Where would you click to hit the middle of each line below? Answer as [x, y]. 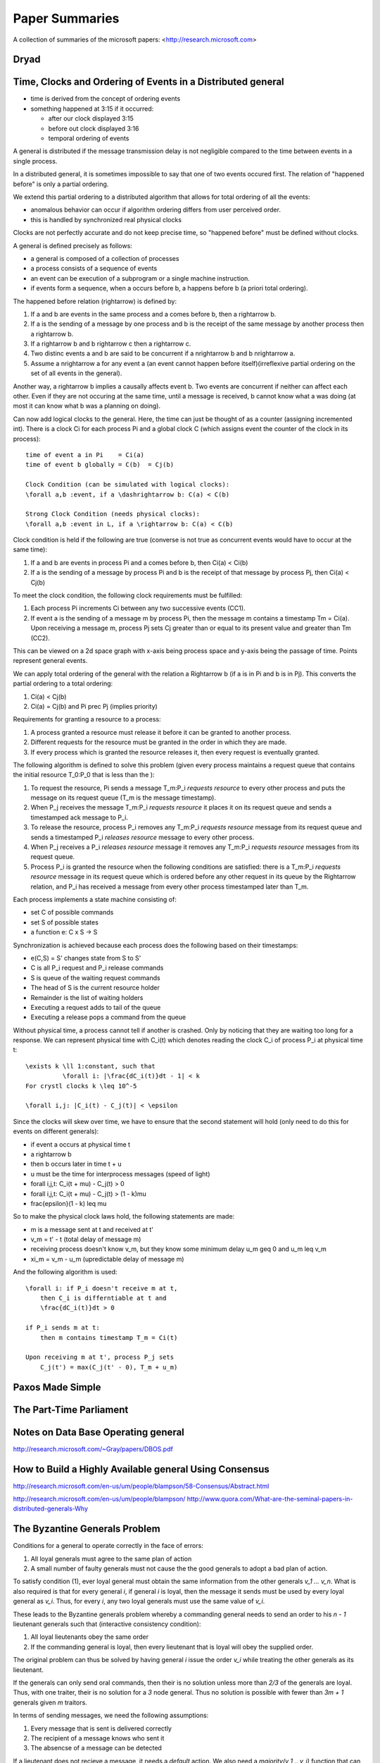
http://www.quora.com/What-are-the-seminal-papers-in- [270, 1499]
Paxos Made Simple [57, 1387]
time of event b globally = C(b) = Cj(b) [100, 465]
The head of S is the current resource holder [95, 988]
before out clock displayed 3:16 [94, 128]
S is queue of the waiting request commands [96, 977]
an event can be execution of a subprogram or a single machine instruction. [140, 278]
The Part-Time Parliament [71, 1409]
